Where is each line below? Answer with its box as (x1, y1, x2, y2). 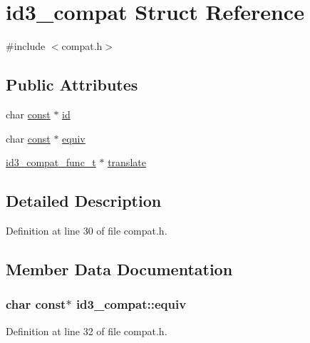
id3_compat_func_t (6, 155, 96, 170)
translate (108, 155, 146, 170)
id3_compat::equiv (76, 295, 187, 313)
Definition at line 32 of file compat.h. (6, 323, 167, 338)
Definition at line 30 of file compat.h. (6, 222, 167, 237)
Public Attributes (6, 73, 138, 96)
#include (6, 39, 46, 53)
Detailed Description (6, 190, 162, 212)
